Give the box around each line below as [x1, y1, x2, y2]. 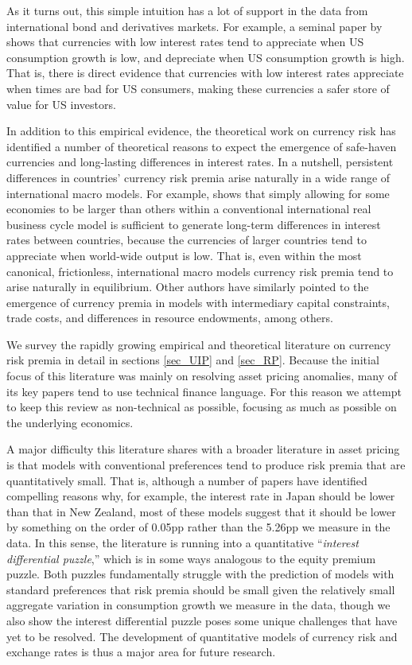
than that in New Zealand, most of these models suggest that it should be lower [6, 503, 396, 519]
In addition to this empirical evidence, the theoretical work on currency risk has [6, 122, 396, 139]
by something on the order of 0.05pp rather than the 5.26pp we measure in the [6, 519, 391, 535]
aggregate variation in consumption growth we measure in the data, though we [6, 597, 391, 613]
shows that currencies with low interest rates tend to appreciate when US [6, 33, 364, 50]
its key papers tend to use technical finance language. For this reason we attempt [6, 383, 402, 399]
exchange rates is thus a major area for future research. [6, 644, 276, 660]
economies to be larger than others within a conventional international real [6, 200, 371, 217]
